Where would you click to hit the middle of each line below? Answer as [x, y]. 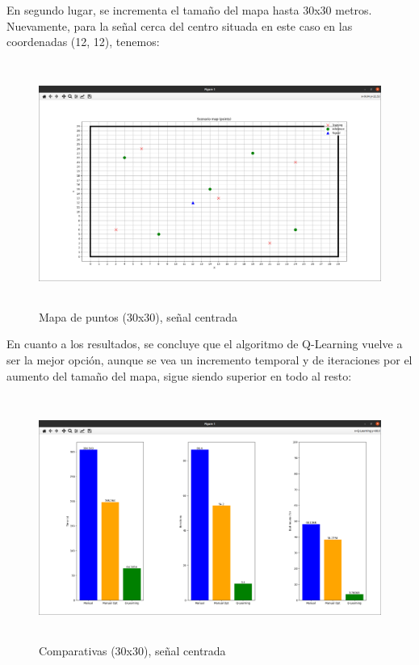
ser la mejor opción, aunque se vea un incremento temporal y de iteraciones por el [209, 359]
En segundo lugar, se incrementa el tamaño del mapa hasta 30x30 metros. [189, 10]
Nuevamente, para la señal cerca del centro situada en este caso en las [180, 25]
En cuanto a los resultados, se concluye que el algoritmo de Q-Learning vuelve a [205, 344]
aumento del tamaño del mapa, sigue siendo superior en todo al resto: [179, 375]
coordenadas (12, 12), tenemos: [83, 42]
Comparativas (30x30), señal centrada [132, 651]
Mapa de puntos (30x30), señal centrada [138, 316]
